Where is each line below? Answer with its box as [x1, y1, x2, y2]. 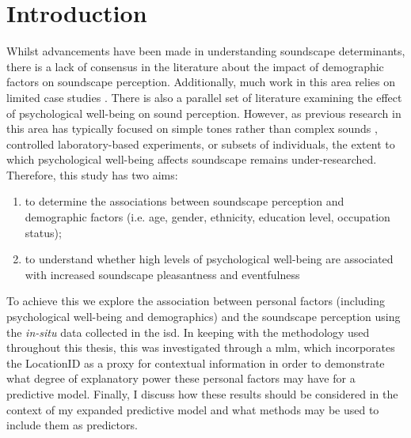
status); [25, 224, 62, 240]
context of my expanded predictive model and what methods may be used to [6, 401, 379, 417]
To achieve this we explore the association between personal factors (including [6, 293, 386, 309]
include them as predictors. [6, 417, 138, 433]
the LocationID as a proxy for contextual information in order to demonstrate [6, 354, 385, 371]
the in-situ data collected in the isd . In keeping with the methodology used [6, 323, 370, 340]
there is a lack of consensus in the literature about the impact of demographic [6, 58, 384, 74]
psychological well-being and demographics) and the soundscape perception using [6, 308, 401, 325]
